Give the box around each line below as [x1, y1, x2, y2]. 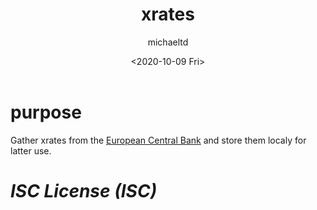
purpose [10, 101, 82, 123]
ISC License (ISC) [10, 179, 158, 202]
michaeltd [147, 36, 189, 48]
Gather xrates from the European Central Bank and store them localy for [10, 134, 307, 146]
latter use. [10, 144, 52, 157]
